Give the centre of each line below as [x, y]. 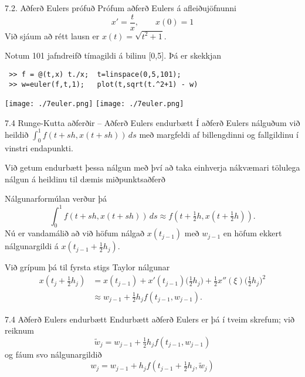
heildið [17, 134]
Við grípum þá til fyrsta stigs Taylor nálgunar [87, 267]
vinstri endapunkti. [39, 147]
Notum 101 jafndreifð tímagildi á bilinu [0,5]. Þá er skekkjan [113, 55]
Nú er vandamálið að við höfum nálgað [75, 233]
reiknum [19, 330]
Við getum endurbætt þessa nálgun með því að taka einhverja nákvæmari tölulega [152, 167]
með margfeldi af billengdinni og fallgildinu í [219, 134]
